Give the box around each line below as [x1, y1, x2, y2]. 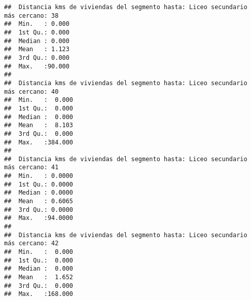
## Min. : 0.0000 [4, 172, 74, 180]
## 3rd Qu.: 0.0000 [4, 206, 74, 213]
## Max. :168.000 [4, 290, 74, 298]
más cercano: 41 [4, 164, 59, 171]
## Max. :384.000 [4, 138, 74, 146]
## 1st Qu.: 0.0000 [4, 180, 74, 188]
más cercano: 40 [4, 88, 59, 95]
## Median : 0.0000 [4, 189, 74, 197]
